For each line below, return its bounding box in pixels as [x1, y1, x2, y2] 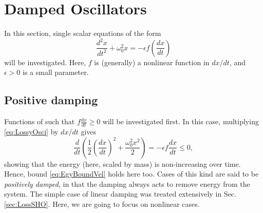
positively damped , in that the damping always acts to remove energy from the [4, 178, 250, 189]
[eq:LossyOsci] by [4, 126, 59, 137]
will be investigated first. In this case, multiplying [102, 116, 259, 127]
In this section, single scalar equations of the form [4, 28, 161, 38]
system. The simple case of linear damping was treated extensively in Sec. [4, 188, 236, 199]
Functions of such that [4, 116, 75, 127]
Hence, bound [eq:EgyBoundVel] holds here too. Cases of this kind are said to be [4, 168, 259, 179]
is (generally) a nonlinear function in [94, 56, 210, 67]
